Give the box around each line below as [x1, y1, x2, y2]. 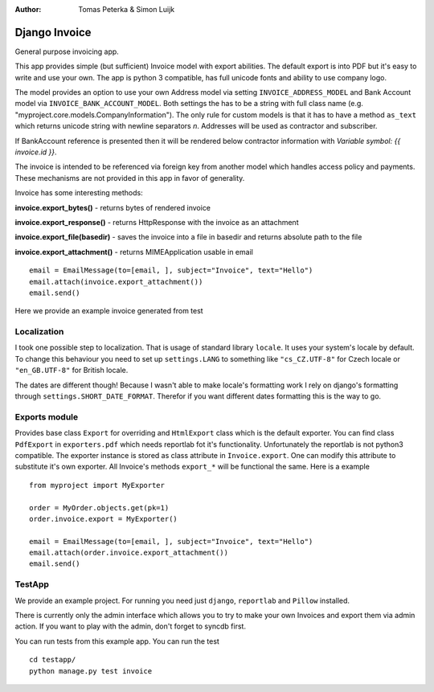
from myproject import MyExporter [29, 481, 165, 489]
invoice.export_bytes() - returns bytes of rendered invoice [14, 203, 211, 212]
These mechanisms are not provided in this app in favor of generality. [14, 173, 245, 182]
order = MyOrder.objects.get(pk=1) [29, 503, 170, 512]
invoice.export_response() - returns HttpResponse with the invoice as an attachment [14, 217, 299, 227]
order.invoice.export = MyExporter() [29, 514, 178, 523]
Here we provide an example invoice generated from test [14, 306, 204, 316]
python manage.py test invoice [29, 666, 153, 675]
